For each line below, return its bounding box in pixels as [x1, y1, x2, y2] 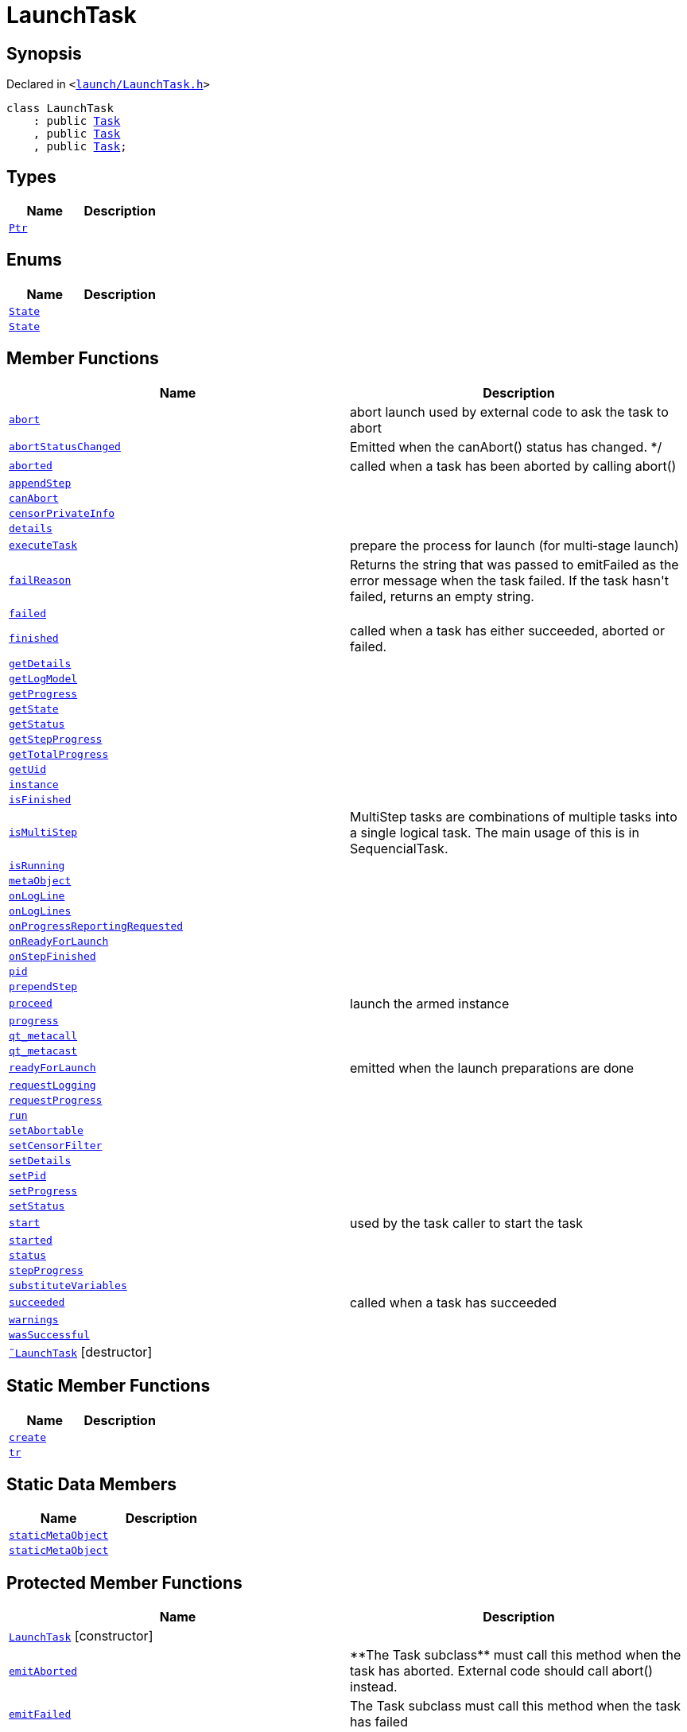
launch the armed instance [350, 995, 510, 1012]
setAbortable [9, 1124, 83, 1136]
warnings [9, 1313, 59, 1326]
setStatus [9, 1199, 65, 1212]
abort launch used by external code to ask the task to [350, 403, 669, 420]
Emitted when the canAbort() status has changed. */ [350, 438, 662, 455]
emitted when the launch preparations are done [350, 1059, 635, 1076]
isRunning [9, 859, 65, 872]
